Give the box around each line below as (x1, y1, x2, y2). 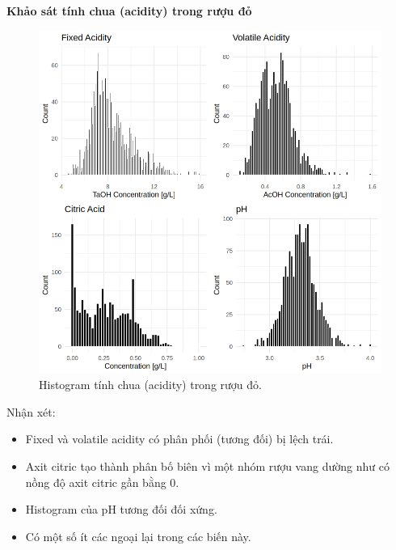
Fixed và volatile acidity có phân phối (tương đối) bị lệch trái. (25, 430, 334, 447)
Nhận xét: (6, 403, 56, 420)
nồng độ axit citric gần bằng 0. (25, 473, 179, 490)
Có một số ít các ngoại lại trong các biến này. (25, 527, 251, 544)
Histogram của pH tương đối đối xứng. (25, 501, 217, 518)
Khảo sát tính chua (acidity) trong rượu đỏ (6, 2, 252, 19)
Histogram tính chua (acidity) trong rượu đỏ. (39, 376, 262, 393)
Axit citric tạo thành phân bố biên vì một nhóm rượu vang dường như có (25, 457, 390, 474)
